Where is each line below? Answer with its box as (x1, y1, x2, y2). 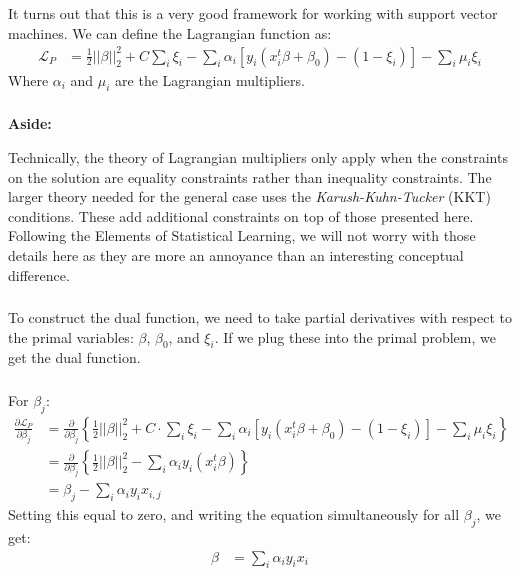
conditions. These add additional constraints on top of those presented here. (8, 205, 474, 226)
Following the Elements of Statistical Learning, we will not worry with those (8, 225, 476, 246)
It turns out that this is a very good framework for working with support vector (8, 2, 498, 23)
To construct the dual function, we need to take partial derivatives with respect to (8, 307, 512, 328)
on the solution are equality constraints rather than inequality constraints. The (8, 166, 492, 187)
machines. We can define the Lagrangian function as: (8, 22, 332, 43)
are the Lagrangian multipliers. (115, 69, 305, 90)
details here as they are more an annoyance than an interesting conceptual (8, 244, 464, 265)
